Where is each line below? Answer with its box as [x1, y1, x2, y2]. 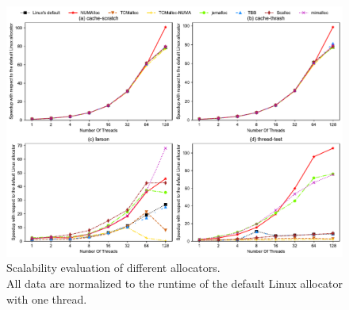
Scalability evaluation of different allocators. [6, 259, 221, 276]
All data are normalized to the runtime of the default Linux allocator [6, 275, 343, 291]
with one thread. [6, 290, 87, 307]
